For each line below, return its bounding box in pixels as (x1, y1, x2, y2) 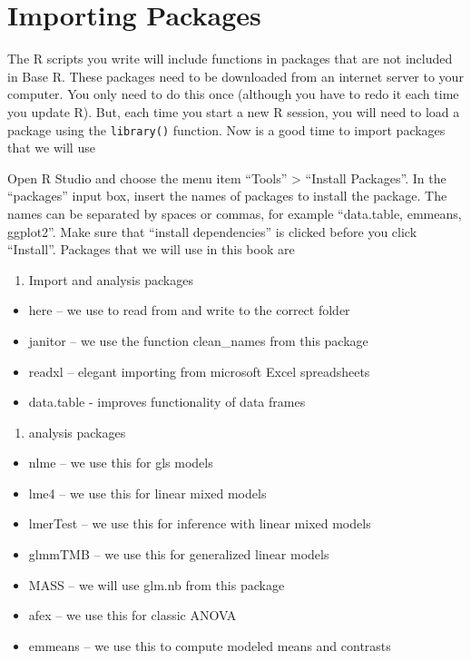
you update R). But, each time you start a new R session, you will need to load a (7, 102, 460, 121)
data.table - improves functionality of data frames (28, 392, 306, 411)
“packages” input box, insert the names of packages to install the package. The (7, 186, 447, 205)
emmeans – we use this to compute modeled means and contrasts (28, 636, 391, 655)
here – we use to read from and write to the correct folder (28, 301, 350, 320)
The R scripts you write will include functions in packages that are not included (7, 49, 453, 68)
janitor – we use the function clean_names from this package (28, 330, 368, 350)
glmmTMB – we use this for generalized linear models (28, 545, 329, 564)
